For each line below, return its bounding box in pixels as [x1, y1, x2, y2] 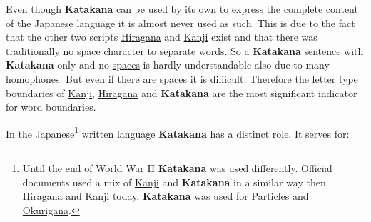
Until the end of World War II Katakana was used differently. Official [22, 161, 332, 175]
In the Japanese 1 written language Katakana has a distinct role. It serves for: [6, 123, 350, 141]
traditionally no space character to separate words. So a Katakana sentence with [6, 43, 364, 58]
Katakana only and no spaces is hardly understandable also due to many [6, 57, 330, 72]
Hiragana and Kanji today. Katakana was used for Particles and [22, 188, 309, 203]
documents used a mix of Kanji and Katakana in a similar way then [22, 174, 326, 189]
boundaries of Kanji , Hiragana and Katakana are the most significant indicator [6, 85, 357, 100]
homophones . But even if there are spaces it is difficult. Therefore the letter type [6, 71, 358, 86]
